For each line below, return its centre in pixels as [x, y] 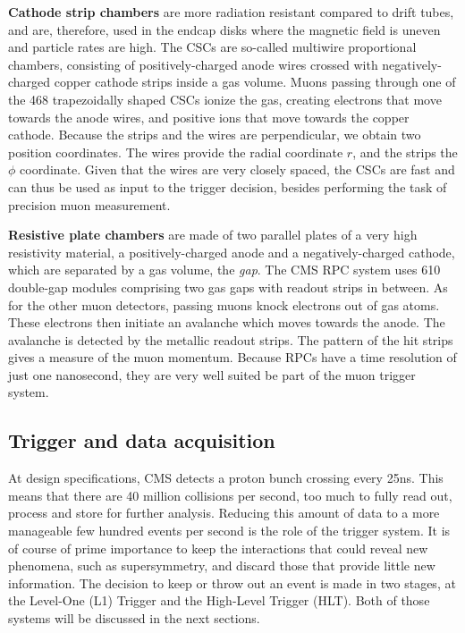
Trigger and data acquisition [142, 440]
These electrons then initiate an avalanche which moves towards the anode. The [227, 322]
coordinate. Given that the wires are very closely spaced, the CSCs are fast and [237, 169]
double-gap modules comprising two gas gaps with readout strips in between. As [228, 287]
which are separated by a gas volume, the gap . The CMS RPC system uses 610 [224, 270]
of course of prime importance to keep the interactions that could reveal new [218, 548]
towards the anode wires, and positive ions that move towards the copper [209, 117]
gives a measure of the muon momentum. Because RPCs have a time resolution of [232, 357]
